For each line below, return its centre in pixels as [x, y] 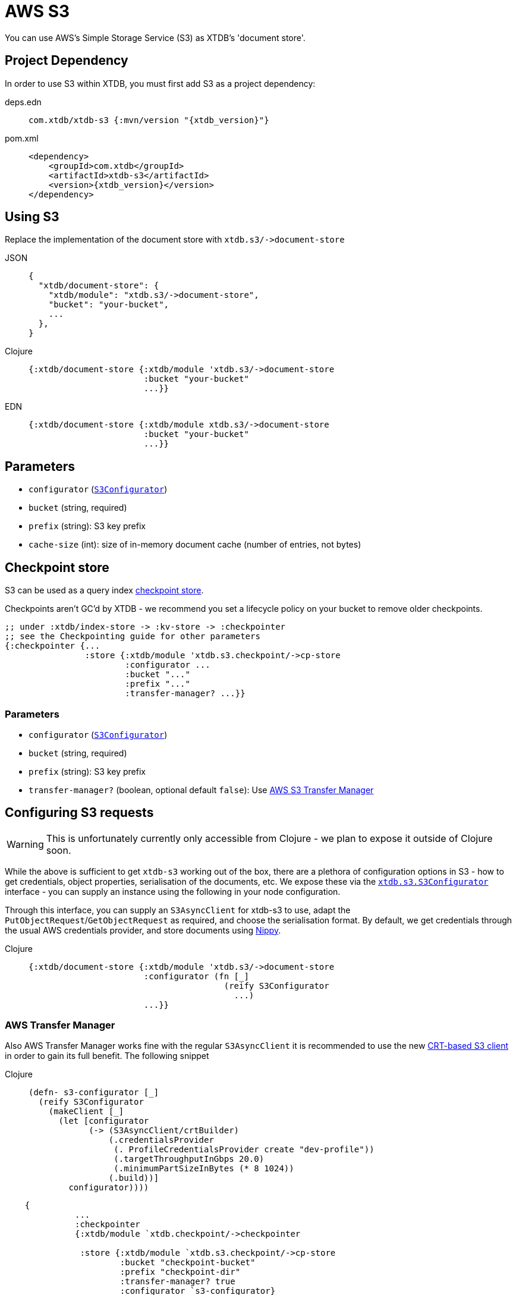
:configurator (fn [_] [196, 976]
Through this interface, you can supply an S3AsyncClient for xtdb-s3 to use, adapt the [178, 910]
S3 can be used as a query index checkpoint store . [104, 590]
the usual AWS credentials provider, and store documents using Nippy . [143, 930]
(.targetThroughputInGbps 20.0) [189, 1159]
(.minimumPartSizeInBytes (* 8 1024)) [204, 1169]
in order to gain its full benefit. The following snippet [107, 1056]
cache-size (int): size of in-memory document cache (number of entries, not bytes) [195, 545]
